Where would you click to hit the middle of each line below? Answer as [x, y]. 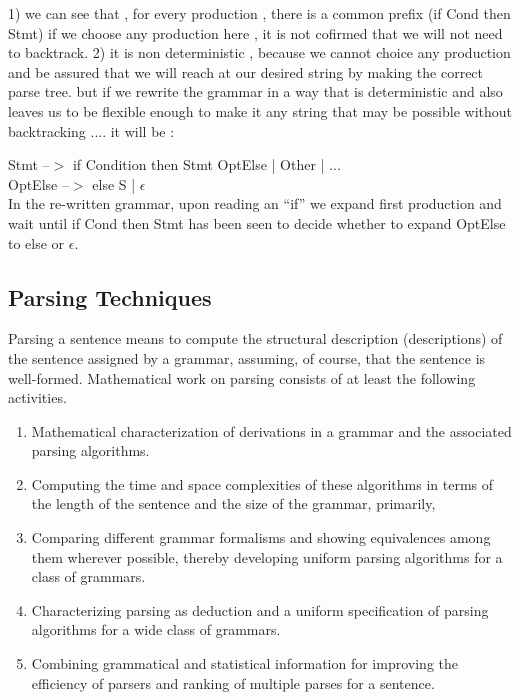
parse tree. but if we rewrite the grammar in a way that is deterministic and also [255, 91]
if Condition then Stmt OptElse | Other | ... [206, 164]
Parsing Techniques [110, 296]
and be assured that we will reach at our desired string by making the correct [246, 71]
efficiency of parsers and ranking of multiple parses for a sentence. [233, 682]
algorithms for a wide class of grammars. [156, 629]
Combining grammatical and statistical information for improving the [244, 663]
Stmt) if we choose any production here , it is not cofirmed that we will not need [255, 32]
